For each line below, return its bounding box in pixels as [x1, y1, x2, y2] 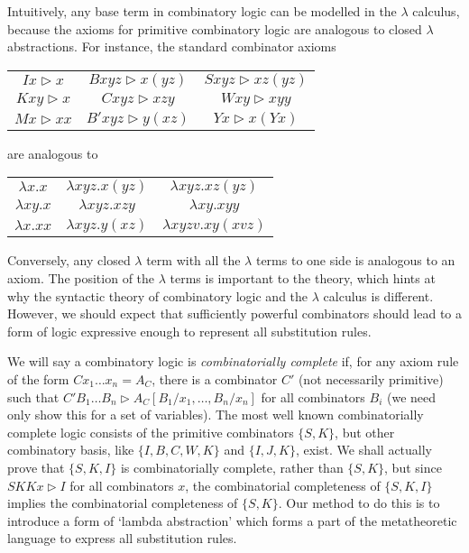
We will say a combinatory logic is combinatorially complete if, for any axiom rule [7, 352, 459, 371]
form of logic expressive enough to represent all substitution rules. [7, 321, 372, 340]
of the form [7, 369, 69, 388]
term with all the [146, 251, 241, 270]
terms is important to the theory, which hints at [170, 268, 436, 287]
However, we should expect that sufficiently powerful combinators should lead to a [7, 304, 463, 323]
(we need [387, 387, 437, 406]
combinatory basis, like [7, 440, 134, 459]
